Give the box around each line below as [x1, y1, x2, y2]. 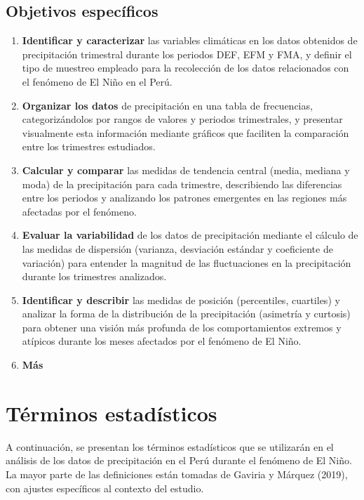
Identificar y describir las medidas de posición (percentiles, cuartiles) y [22, 292, 340, 307]
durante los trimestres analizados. [22, 269, 167, 284]
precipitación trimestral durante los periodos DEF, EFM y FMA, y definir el [22, 46, 352, 61]
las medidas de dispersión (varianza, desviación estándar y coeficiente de [22, 241, 333, 256]
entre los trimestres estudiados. [22, 139, 156, 154]
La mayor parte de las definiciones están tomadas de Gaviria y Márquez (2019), [6, 466, 348, 481]
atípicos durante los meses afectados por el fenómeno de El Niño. [22, 334, 302, 348]
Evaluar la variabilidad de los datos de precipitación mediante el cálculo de [22, 228, 358, 242]
